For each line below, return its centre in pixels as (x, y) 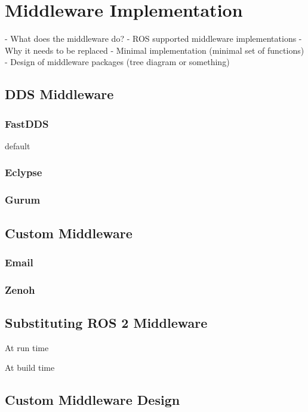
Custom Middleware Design (93, 400)
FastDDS (27, 123)
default (18, 145)
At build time (30, 368)
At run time (27, 347)
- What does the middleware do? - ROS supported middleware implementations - (153, 39)
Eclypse (24, 172)
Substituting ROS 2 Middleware (106, 323)
